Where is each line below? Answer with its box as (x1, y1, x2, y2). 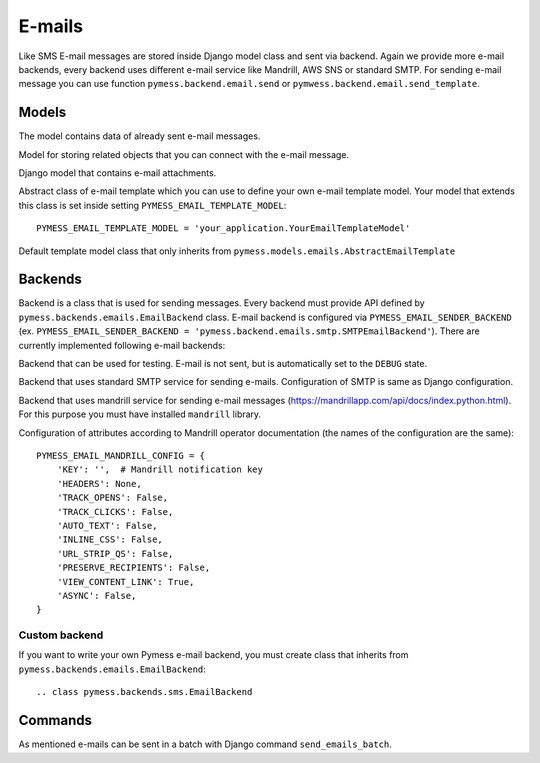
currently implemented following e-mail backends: (18, 339, 226, 351)
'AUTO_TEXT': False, (56, 520, 158, 531)
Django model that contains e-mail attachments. (18, 167, 217, 179)
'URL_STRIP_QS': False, (56, 548, 174, 559)
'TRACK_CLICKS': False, (56, 506, 174, 517)
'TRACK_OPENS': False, (56, 492, 169, 504)
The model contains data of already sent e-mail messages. (18, 130, 261, 142)
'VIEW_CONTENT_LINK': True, (56, 576, 195, 587)
